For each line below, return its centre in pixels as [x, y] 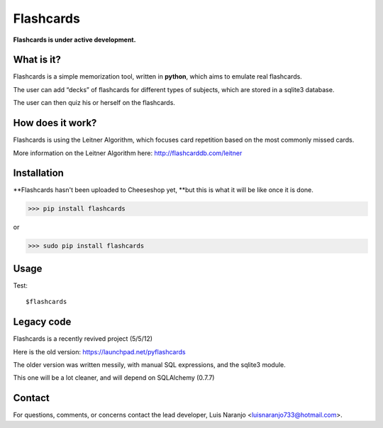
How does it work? [55, 123]
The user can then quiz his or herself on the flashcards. [94, 103]
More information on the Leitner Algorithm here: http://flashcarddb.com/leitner [128, 153]
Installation [38, 173]
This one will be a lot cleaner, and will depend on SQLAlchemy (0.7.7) [114, 378]
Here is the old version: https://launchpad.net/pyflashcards [99, 351]
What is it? [37, 60]
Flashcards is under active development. [74, 40]
